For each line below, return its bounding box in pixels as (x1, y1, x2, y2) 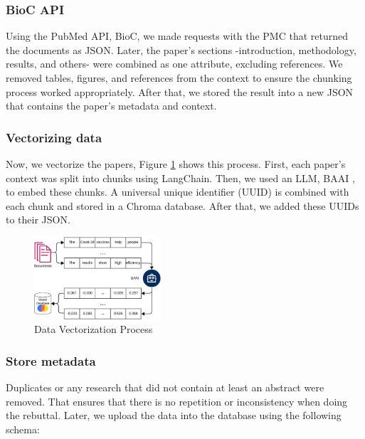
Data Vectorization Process (34, 322, 153, 337)
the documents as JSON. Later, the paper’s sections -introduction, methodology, (6, 42, 356, 57)
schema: (6, 421, 40, 436)
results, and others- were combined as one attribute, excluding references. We (6, 56, 343, 71)
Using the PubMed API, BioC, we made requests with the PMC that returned (6, 28, 349, 43)
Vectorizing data (6, 128, 102, 146)
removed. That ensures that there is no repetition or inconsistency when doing (6, 393, 348, 408)
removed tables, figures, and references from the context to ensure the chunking (6, 70, 352, 85)
